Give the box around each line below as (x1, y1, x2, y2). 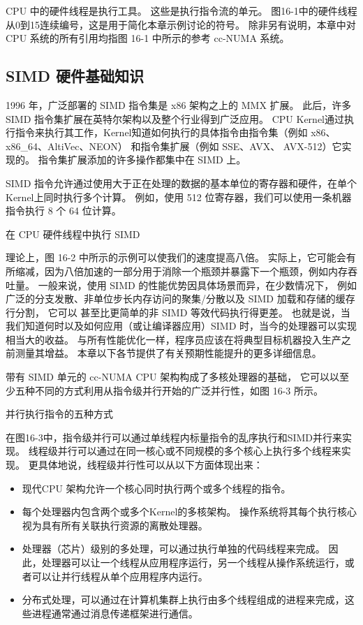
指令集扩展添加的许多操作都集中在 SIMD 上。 (38, 152, 246, 167)
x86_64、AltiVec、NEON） (6, 138, 128, 153)
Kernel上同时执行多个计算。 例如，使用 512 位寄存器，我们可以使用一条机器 (6, 189, 352, 204)
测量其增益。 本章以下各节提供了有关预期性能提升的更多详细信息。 (15, 346, 322, 360)
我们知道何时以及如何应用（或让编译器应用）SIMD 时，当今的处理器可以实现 (6, 318, 357, 333)
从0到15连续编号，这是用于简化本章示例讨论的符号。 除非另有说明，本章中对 (6, 17, 356, 31)
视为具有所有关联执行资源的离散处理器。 (22, 517, 208, 532)
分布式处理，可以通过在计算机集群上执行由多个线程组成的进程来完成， (22, 592, 345, 607)
